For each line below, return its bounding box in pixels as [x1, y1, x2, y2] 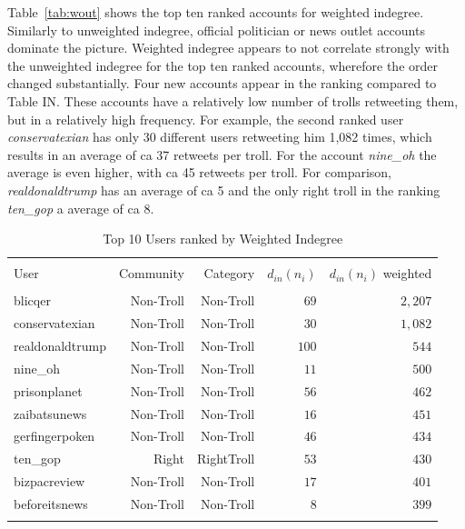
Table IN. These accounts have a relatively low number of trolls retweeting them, [7, 91, 459, 110]
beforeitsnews [14, 494, 88, 513]
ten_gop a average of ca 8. [7, 198, 154, 217]
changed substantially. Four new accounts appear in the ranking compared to [7, 74, 437, 93]
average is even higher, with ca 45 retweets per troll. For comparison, [7, 163, 391, 182]
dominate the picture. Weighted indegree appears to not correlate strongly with [7, 38, 450, 57]
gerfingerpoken [14, 426, 95, 445]
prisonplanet [14, 381, 83, 400]
